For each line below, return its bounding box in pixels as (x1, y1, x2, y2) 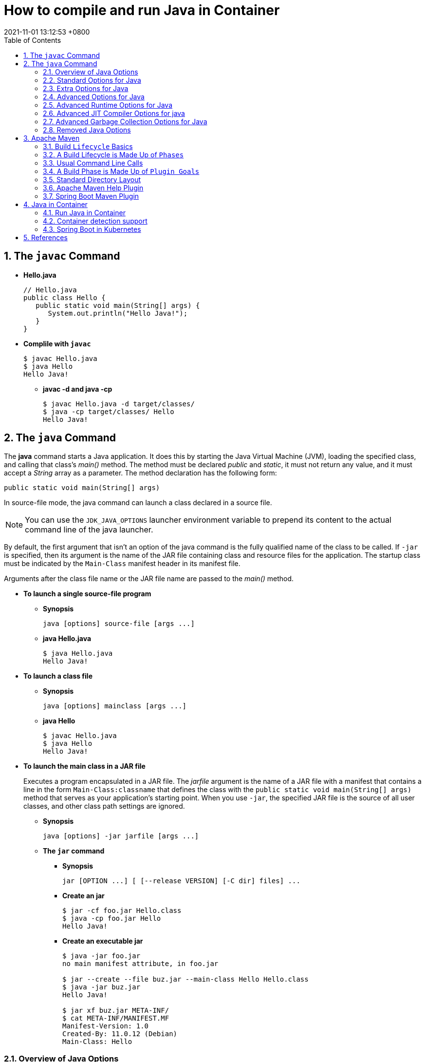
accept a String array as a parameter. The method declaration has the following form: (4, 469, 277, 477)
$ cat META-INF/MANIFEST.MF (62, 1014, 169, 1023)
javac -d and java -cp (43, 384, 112, 393)
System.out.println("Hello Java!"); (48, 309, 188, 317)
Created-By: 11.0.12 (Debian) (62, 1030, 178, 1038)
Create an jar (62, 891, 105, 900)
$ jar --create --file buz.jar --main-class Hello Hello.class (62, 975, 309, 984)
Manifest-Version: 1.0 (62, 1022, 149, 1030)
